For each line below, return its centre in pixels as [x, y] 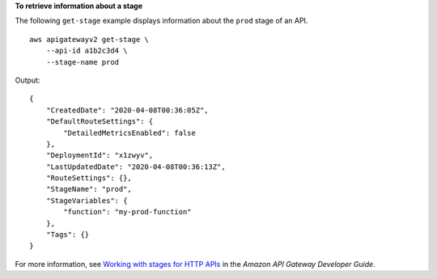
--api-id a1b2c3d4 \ [87, 51]
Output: [28, 80]
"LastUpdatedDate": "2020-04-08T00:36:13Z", [136, 167]
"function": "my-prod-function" [127, 212]
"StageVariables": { [87, 201]
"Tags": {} [68, 235]
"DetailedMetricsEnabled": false [129, 133]
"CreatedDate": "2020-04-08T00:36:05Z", [127, 110]
